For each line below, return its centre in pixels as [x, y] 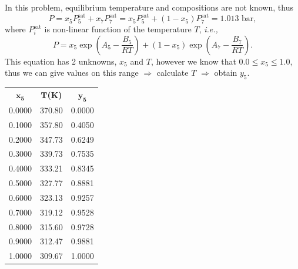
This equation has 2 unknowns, [61, 61]
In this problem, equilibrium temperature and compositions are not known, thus [149, 7]
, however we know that [193, 61]
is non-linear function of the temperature [118, 29]
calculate [173, 73]
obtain [226, 73]
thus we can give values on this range [72, 73]
